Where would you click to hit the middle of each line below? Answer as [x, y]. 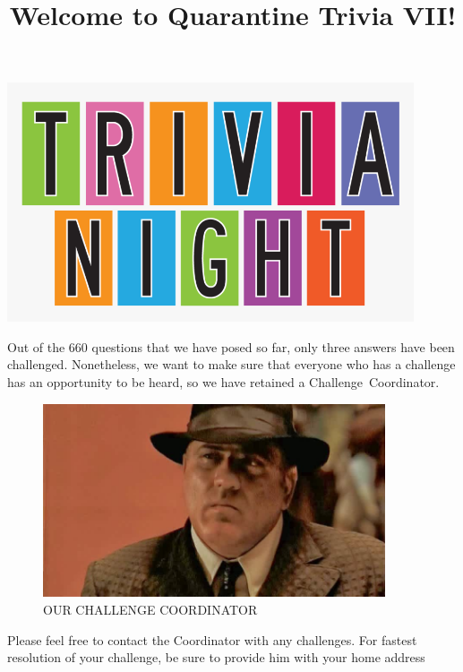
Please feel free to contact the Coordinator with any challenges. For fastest [212, 639]
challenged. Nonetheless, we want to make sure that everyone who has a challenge [231, 364]
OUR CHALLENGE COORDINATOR [150, 610]
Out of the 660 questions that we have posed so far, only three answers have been [231, 346]
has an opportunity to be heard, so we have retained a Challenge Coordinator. [223, 382]
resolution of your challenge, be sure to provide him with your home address [216, 657]
